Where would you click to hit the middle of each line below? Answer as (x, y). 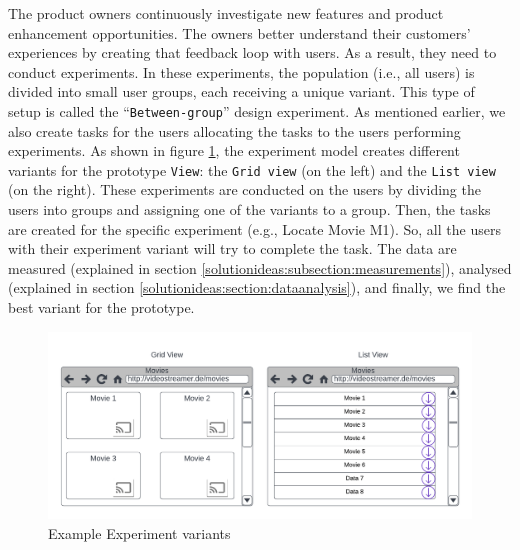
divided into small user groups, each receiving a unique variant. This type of (241, 91)
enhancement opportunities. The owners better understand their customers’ (239, 32)
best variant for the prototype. (101, 307)
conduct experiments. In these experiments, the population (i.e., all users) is (241, 71)
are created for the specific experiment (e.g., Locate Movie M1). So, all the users (254, 228)
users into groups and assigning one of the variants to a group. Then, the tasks (249, 209)
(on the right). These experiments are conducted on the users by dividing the (244, 189)
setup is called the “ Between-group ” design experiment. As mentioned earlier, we (257, 110)
